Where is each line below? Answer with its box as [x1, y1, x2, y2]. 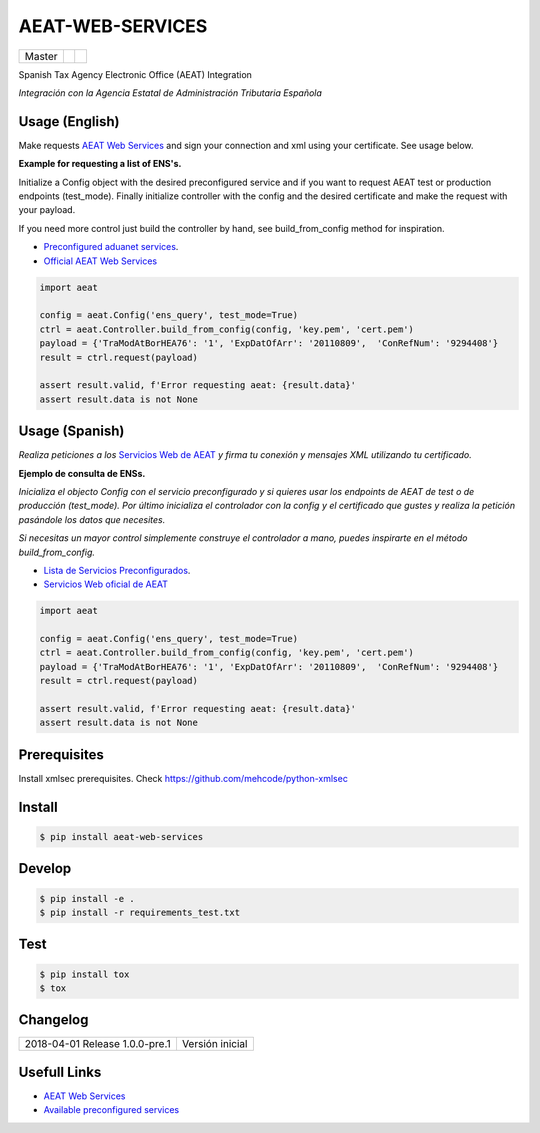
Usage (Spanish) [18, 423, 125, 440]
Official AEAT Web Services [43, 255, 158, 267]
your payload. [18, 204, 76, 216]
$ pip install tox [39, 968, 130, 980]
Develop [18, 860, 72, 877]
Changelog [18, 1011, 89, 1029]
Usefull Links [18, 1063, 102, 1080]
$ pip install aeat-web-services [39, 831, 204, 842]
